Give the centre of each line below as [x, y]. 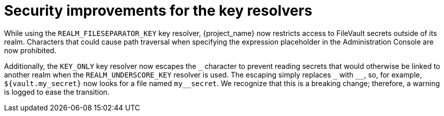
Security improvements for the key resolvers [158, 11]
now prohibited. [30, 50]
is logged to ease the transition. [57, 92]
